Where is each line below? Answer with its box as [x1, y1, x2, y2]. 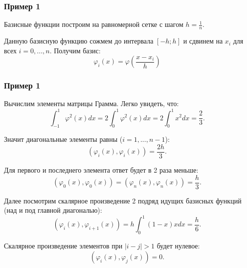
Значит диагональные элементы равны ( [4, 134, 123, 144]
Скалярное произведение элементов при [4, 241, 123, 251]
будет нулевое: [157, 241, 200, 251]
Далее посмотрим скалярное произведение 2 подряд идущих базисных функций [4, 195, 242, 205]
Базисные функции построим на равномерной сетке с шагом [4, 19, 183, 29]
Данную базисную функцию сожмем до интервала [4, 36, 154, 46]
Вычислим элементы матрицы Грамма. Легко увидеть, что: [4, 98, 179, 109]
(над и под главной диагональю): [4, 205, 102, 215]
